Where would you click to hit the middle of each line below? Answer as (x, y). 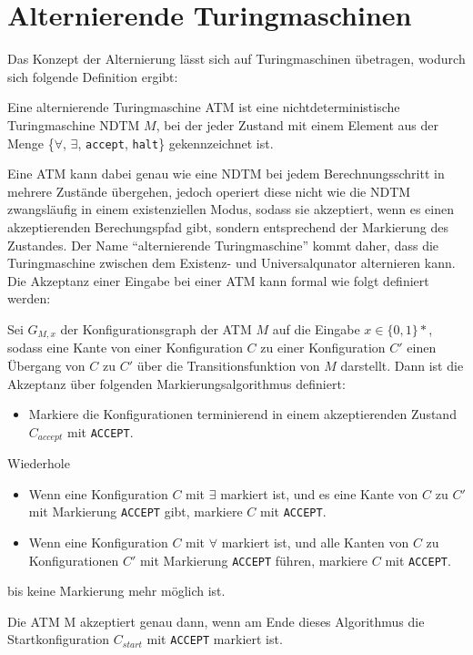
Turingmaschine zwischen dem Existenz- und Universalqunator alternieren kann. (231, 263)
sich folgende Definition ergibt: (93, 76)
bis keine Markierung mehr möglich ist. (116, 591)
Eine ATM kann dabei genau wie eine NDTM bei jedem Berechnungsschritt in (226, 174)
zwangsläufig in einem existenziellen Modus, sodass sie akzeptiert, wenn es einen (231, 209)
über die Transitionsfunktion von (228, 365)
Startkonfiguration (59, 639)
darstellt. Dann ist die (402, 365)
